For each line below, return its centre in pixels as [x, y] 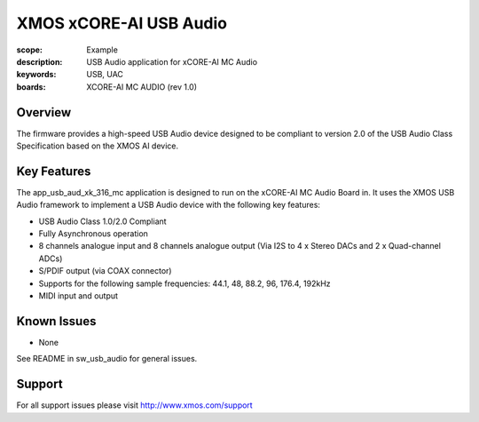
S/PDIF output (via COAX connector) [105, 271]
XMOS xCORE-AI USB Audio [122, 23]
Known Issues [56, 321]
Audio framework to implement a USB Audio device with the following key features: [169, 205]
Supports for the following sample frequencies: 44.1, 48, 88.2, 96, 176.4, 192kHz [185, 283]
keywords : [36, 75]
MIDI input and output [79, 296]
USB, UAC [105, 75]
